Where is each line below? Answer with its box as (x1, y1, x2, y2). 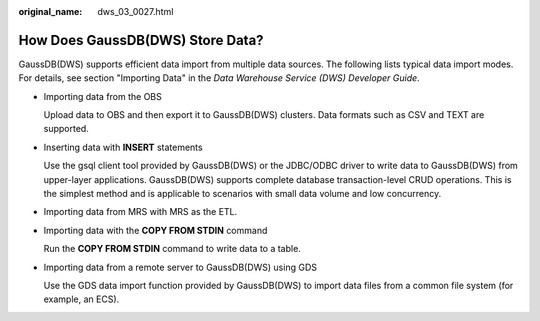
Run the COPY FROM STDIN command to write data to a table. (43, 243, 302, 255)
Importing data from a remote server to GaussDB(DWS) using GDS (43, 261, 317, 273)
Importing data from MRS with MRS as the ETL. (43, 206, 238, 218)
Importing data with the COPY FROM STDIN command (43, 224, 268, 236)
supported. (43, 123, 89, 135)
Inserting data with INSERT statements (43, 141, 204, 153)
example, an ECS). (43, 293, 120, 305)
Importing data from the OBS (43, 90, 162, 102)
